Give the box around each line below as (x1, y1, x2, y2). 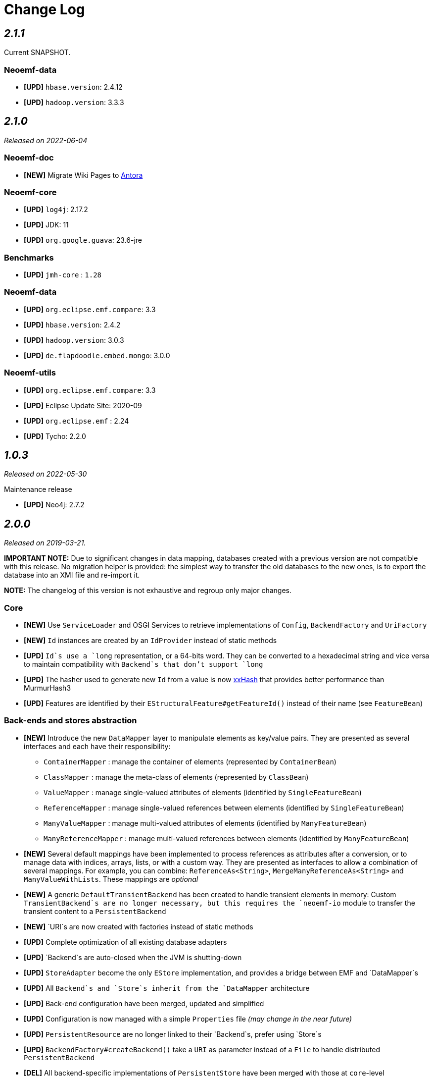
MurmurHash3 (24, 683, 71, 692)
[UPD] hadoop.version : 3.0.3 (24, 335, 124, 344)
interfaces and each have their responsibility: (24, 742, 171, 751)
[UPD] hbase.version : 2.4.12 (24, 82, 123, 91)
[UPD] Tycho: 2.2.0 (24, 432, 86, 440)
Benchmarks (4, 252, 54, 263)
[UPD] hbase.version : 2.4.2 (24, 320, 121, 329)
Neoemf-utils (4, 368, 56, 378)
